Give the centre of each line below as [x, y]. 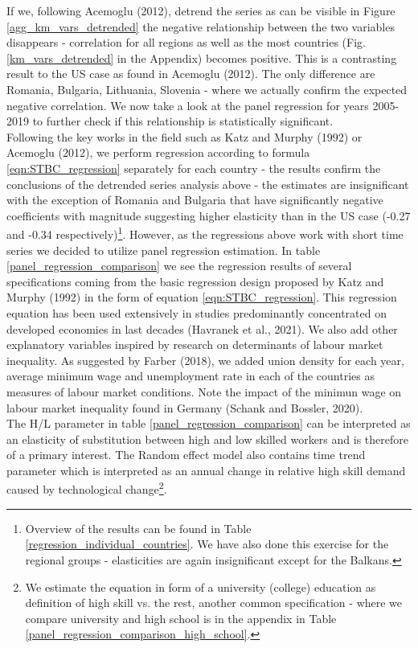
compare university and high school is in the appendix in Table [181, 618]
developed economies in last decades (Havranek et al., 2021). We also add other [202, 328]
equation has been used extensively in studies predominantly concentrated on [197, 312]
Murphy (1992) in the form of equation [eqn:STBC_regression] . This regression [202, 297]
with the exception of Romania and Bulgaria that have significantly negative [195, 200]
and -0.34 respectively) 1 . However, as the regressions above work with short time [205, 233]
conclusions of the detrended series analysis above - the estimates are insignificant [208, 184]
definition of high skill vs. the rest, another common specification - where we [214, 603]
